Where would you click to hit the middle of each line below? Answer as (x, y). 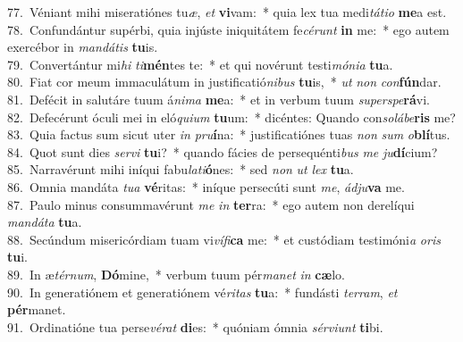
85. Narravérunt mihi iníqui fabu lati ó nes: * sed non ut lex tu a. (181, 169)
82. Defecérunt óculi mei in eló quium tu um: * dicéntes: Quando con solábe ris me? (231, 117)
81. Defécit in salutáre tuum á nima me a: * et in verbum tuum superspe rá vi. (219, 99)
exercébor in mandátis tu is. (83, 47)
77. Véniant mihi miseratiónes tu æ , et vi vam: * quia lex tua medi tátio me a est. (227, 12)
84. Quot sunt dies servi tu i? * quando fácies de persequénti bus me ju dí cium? (223, 151)
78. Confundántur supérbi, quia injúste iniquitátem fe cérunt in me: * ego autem (228, 29)
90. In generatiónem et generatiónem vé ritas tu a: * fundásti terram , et (202, 292)
